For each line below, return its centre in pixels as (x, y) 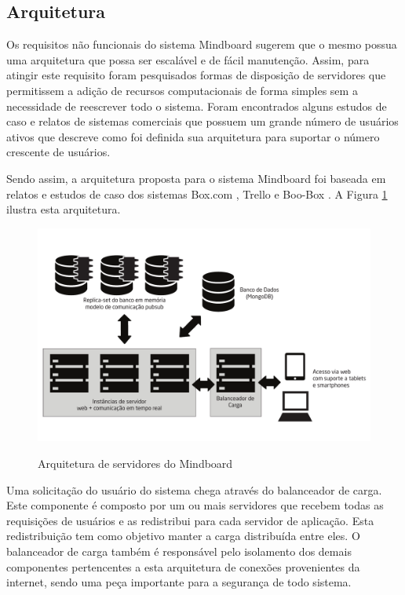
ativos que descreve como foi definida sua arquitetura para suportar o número (193, 136)
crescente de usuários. (58, 152)
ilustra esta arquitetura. (64, 209)
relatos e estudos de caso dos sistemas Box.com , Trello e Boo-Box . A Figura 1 (197, 193)
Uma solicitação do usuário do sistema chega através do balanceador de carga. (194, 489)
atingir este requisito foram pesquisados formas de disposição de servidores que (196, 75)
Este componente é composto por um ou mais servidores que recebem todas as (195, 505)
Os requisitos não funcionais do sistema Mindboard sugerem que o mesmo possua (202, 44)
